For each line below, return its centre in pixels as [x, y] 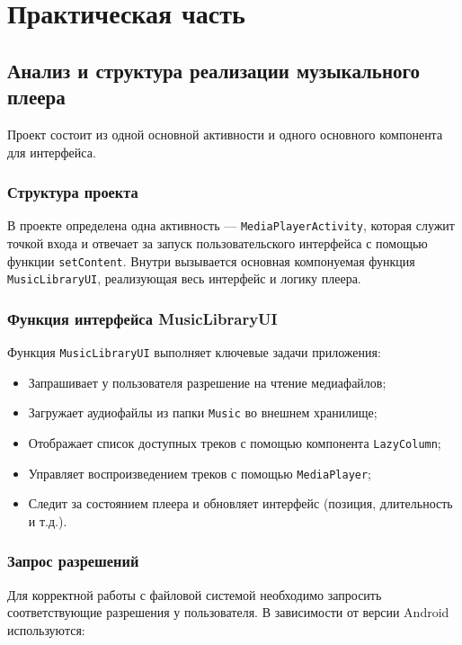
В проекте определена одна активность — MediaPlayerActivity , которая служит [231, 225]
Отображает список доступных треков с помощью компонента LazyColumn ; [235, 443]
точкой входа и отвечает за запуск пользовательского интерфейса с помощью [218, 243]
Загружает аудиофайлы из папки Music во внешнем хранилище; [203, 412]
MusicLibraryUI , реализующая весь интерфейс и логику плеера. [184, 278]
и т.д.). [48, 520]
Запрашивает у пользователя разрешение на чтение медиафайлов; [207, 382]
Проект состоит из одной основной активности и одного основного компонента [225, 134]
